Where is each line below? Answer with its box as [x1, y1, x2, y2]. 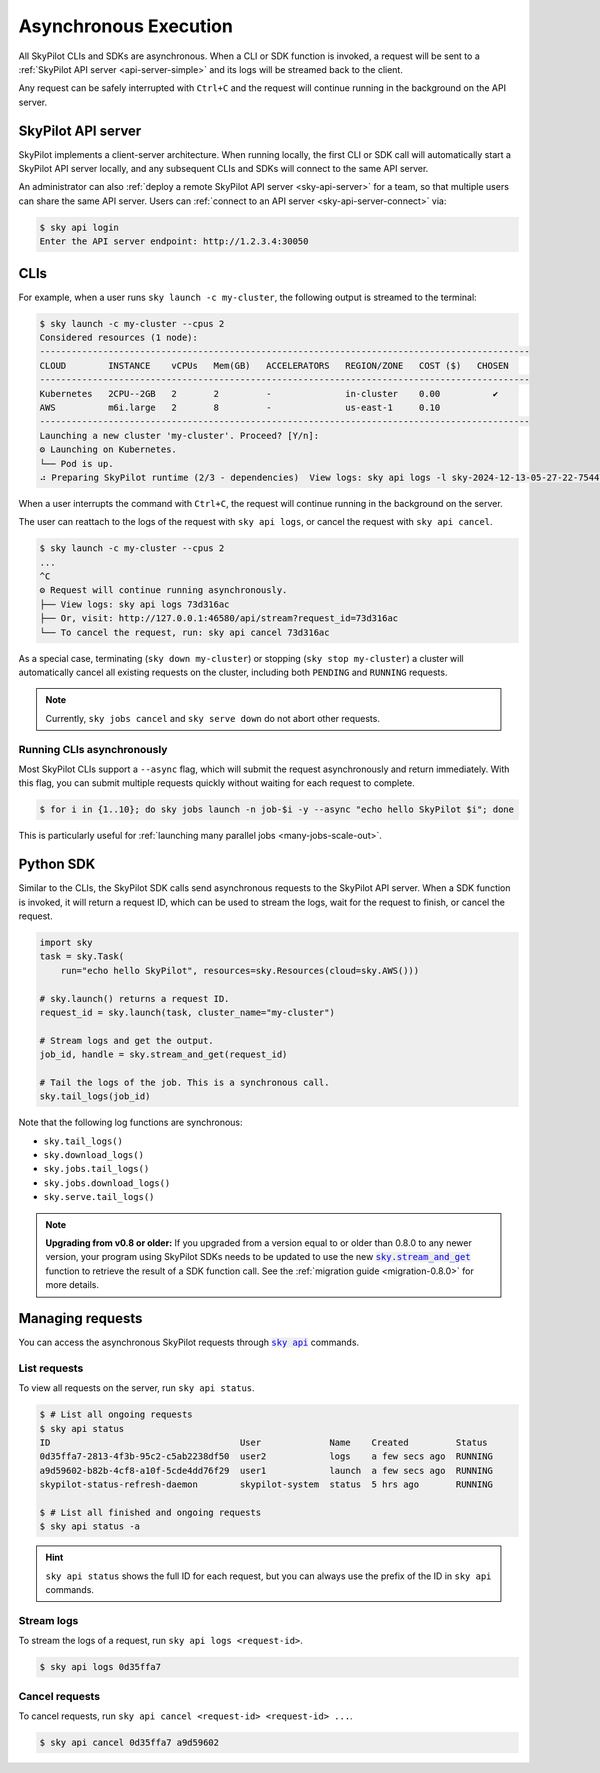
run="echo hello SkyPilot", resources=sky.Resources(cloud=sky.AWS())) [60, 965, 420, 976]
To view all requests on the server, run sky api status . [18, 1382, 255, 1394]
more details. [45, 1279, 100, 1291]
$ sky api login [39, 221, 120, 233]
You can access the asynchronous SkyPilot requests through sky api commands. [18, 1336, 360, 1349]
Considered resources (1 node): [39, 332, 199, 344]
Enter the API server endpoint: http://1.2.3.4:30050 [39, 236, 309, 247]
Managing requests [18, 1310, 143, 1327]
